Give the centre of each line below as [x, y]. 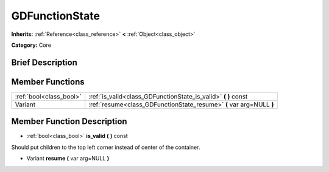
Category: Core [31, 45]
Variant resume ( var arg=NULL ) [68, 159]
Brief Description [44, 62]
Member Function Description [69, 122]
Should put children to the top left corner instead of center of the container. [106, 147]
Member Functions [48, 82]
